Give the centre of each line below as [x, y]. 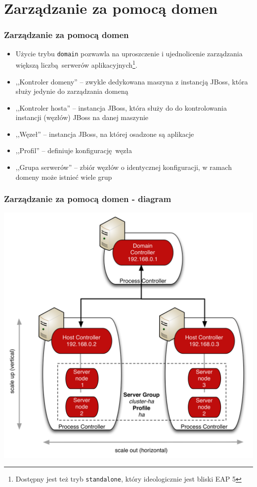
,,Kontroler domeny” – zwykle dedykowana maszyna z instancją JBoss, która [132, 81]
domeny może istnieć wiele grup [64, 177]
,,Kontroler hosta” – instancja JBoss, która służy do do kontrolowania [121, 107]
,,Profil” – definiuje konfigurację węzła [74, 150]
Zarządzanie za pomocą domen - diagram [88, 199]
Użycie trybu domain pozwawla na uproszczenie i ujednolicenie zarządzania [129, 53]
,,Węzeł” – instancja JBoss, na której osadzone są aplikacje [105, 134]
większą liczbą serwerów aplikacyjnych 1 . [76, 64]
